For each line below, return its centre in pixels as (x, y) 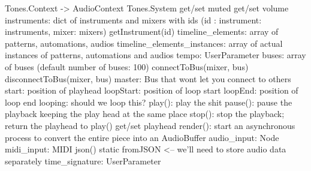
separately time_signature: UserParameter (83, 160)
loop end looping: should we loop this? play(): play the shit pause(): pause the (149, 102)
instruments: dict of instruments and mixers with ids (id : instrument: (133, 19)
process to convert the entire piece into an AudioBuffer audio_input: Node (142, 137)
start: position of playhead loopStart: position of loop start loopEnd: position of (152, 90)
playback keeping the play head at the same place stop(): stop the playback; (145, 114)
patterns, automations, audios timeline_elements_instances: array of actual (144, 43)
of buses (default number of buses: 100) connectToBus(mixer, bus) (127, 66)
